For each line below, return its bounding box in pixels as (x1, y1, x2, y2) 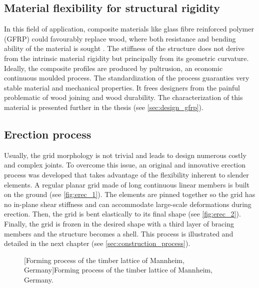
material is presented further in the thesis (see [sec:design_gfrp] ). (4, 101, 203, 112)
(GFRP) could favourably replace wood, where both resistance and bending (4, 33, 236, 43)
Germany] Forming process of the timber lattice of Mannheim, (24, 264, 213, 275)
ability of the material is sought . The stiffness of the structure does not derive (4, 43, 244, 53)
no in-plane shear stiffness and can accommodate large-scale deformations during (4, 198, 251, 209)
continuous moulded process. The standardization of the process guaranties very (4, 72, 249, 83)
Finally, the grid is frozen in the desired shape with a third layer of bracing (4, 218, 234, 228)
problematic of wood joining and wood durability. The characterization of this (4, 92, 243, 102)
